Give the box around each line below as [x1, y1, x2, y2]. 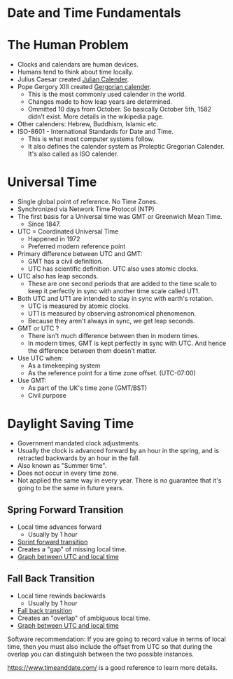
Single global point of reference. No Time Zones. [17, 198, 158, 206]
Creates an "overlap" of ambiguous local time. [17, 614, 150, 622]
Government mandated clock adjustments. [17, 439, 141, 447]
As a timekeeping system [27, 361, 101, 370]
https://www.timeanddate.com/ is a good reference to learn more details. [7, 663, 218, 671]
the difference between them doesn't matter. [27, 347, 157, 355]
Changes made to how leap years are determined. [27, 98, 173, 106]
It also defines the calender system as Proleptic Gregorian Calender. [27, 142, 225, 151]
